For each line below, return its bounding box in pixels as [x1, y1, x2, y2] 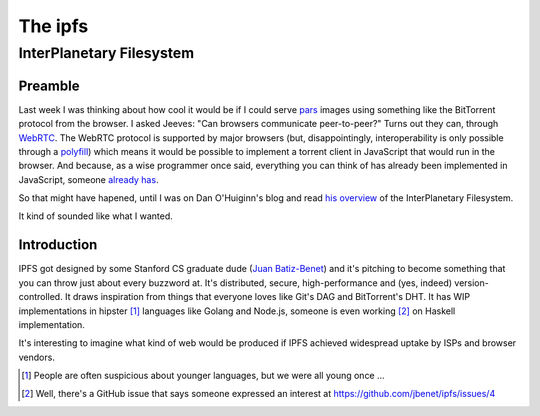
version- [454, 276, 489, 289]
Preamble [18, 77, 80, 94]
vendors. [18, 351, 55, 363]
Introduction [18, 236, 98, 254]
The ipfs [18, 15, 89, 37]
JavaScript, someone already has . [18, 173, 159, 185]
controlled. [18, 291, 64, 303]
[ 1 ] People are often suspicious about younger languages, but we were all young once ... [21, 370, 385, 382]
